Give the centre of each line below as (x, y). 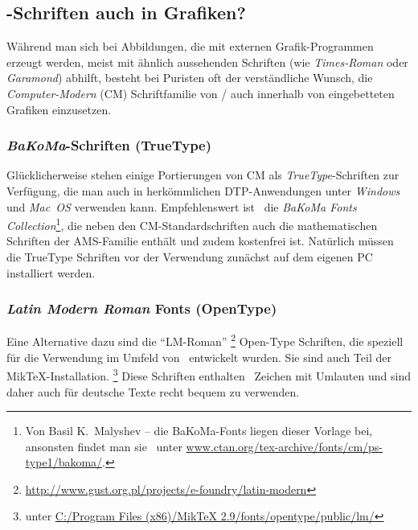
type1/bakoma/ (64, 462)
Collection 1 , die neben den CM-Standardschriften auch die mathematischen (192, 224)
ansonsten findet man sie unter (104, 446)
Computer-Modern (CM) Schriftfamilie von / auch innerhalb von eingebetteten (201, 93)
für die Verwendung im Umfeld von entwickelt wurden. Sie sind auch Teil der (199, 357)
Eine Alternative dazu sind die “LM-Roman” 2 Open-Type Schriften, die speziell (205, 340)
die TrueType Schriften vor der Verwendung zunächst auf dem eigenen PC (190, 257)
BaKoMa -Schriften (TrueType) (109, 145)
